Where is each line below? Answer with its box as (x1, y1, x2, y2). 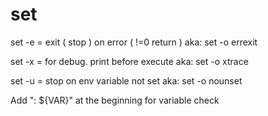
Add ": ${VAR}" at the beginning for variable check (10, 94, 220, 106)
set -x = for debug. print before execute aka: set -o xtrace (10, 55, 249, 67)
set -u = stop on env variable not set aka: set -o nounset (10, 74, 243, 87)
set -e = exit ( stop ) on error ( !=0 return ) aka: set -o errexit (10, 36, 258, 48)
